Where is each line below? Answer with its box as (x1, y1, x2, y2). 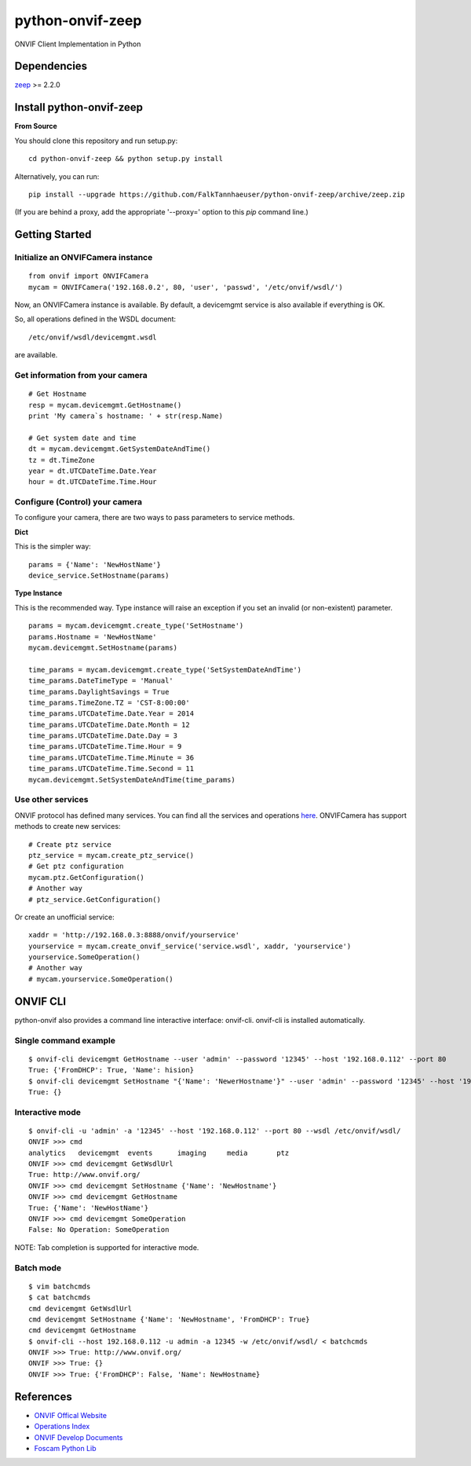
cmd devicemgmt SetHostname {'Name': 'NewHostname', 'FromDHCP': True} (28, 1314, 310, 1324)
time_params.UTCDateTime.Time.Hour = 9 (28, 742, 182, 751)
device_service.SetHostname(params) (28, 571, 170, 581)
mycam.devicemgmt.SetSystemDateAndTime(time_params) (28, 775, 235, 784)
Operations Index (34, 1422, 90, 1431)
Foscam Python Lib (34, 1443, 97, 1453)
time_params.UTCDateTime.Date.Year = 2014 (28, 709, 195, 718)
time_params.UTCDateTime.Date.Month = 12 (28, 720, 190, 729)
